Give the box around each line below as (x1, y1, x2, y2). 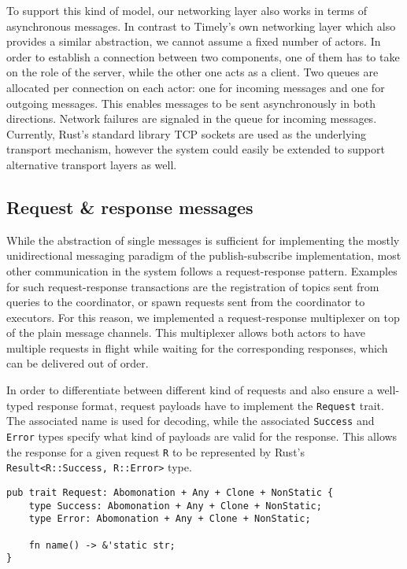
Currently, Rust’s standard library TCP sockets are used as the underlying (6, 125, 367, 142)
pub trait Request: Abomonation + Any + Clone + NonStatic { (6, 486, 334, 498)
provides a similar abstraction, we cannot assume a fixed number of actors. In (6, 33, 381, 50)
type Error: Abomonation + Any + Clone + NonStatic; (28, 513, 311, 525)
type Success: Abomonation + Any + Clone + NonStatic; (28, 500, 322, 512)
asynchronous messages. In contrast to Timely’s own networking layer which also (6, 17, 396, 34)
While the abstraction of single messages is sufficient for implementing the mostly (6, 231, 400, 248)
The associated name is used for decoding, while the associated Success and (6, 412, 375, 429)
